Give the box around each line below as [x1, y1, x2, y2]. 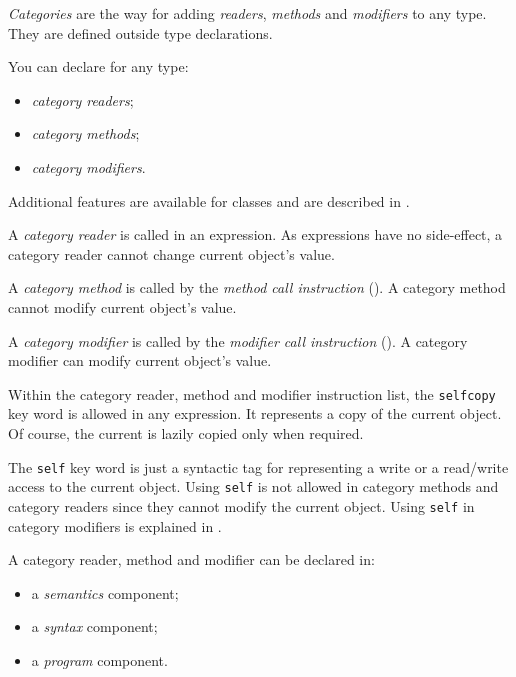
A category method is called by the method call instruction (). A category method [8, 277, 506, 298]
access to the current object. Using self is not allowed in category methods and [8, 476, 499, 497]
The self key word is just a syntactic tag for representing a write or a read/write [8, 456, 509, 477]
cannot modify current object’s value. [8, 296, 237, 317]
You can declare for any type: [8, 56, 189, 77]
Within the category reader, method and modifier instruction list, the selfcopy [8, 383, 496, 404]
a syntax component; [31, 616, 158, 637]
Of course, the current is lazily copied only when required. [8, 422, 364, 443]
